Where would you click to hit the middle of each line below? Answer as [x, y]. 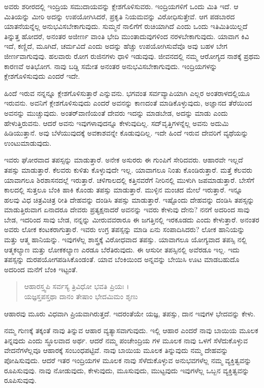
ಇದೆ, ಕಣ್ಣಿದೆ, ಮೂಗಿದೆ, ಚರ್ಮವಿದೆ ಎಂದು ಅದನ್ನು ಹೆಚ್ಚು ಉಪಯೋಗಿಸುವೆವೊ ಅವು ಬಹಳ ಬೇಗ [116, 46]
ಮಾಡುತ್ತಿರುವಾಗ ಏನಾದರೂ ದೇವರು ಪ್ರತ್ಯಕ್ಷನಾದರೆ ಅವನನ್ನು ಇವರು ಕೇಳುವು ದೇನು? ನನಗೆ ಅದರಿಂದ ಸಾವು [127, 209]
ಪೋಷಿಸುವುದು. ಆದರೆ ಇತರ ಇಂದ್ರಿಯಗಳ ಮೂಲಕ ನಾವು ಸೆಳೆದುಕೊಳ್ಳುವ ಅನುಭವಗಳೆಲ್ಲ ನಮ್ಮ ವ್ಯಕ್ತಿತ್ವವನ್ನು [128, 360]
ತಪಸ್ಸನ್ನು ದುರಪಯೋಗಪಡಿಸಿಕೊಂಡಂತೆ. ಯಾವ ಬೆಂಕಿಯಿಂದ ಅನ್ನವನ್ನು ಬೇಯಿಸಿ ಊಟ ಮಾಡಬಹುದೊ [122, 259]
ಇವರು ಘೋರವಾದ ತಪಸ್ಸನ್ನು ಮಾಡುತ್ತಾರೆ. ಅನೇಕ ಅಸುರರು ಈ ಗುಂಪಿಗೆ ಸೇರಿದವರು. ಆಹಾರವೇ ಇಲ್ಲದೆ [124, 160]
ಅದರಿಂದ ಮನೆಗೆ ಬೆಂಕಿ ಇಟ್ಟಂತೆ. [41, 269]
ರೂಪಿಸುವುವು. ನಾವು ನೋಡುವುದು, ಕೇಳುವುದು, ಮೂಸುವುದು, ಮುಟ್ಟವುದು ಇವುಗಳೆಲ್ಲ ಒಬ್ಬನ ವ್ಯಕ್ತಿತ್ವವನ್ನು [127, 370]
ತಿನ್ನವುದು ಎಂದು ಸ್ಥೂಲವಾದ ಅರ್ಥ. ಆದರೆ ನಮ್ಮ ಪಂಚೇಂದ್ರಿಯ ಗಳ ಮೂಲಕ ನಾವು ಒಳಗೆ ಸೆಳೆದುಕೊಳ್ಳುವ [126, 340]
